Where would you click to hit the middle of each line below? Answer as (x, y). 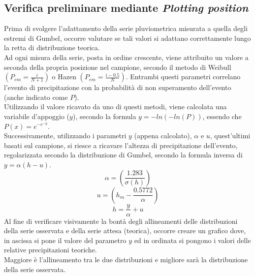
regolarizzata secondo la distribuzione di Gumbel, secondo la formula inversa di (123, 155)
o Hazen (64, 77)
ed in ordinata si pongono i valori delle (192, 240)
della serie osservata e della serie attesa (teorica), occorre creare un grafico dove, (125, 230)
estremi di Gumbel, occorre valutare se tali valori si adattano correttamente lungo (127, 38)
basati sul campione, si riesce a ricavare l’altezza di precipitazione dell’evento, (121, 145)
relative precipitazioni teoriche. (50, 250)
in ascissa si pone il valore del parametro (65, 240)
